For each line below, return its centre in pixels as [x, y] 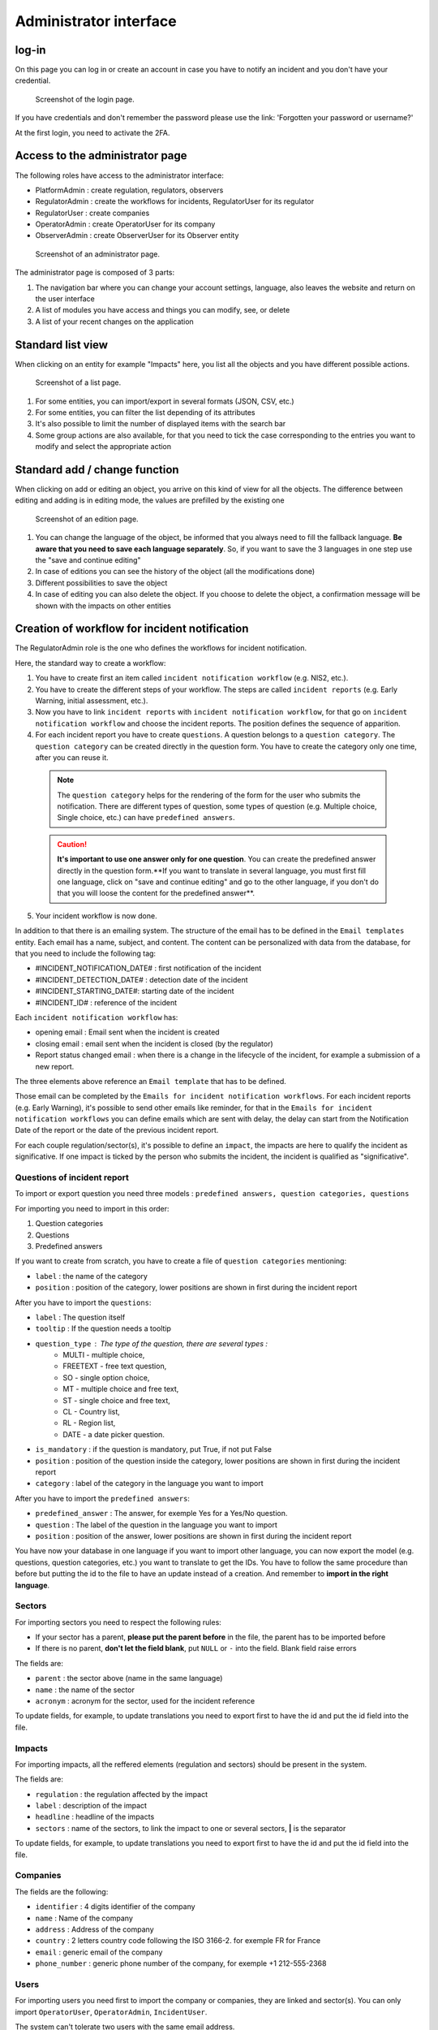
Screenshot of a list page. [78, 382]
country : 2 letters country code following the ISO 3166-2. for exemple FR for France [178, 1941]
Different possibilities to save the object [101, 583]
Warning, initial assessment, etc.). [92, 700]
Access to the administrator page [101, 155]
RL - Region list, [89, 1423]
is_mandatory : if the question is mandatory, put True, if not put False [153, 1449]
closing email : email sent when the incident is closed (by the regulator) [154, 1043]
